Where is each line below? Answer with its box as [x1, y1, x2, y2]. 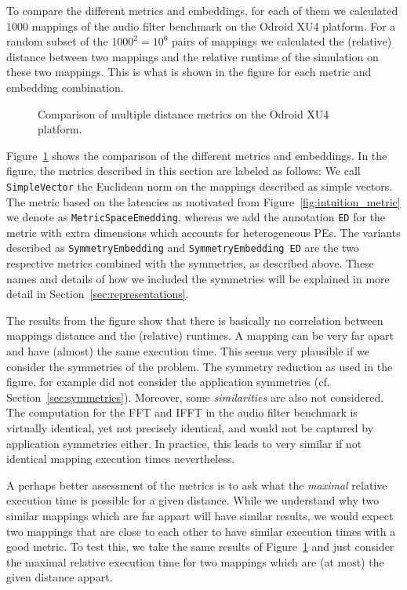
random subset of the [6, 33, 108, 49]
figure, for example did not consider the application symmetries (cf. [6, 373, 330, 390]
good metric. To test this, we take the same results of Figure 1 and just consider [6, 538, 394, 555]
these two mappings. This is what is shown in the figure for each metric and [6, 64, 372, 80]
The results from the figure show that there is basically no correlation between [6, 311, 383, 328]
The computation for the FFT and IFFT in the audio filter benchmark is [6, 404, 358, 421]
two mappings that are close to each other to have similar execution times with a [6, 523, 396, 539]
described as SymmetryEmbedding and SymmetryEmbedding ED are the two [6, 239, 359, 256]
